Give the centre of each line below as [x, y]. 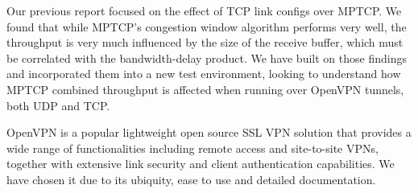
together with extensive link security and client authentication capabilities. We [201, 164]
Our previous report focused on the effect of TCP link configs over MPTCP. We [204, 10]
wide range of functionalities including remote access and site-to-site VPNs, [192, 148]
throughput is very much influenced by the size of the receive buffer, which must [205, 42]
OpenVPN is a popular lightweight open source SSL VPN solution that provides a [209, 132]
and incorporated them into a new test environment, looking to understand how [204, 74]
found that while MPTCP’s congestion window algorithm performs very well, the [207, 26]
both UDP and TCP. [58, 105]
